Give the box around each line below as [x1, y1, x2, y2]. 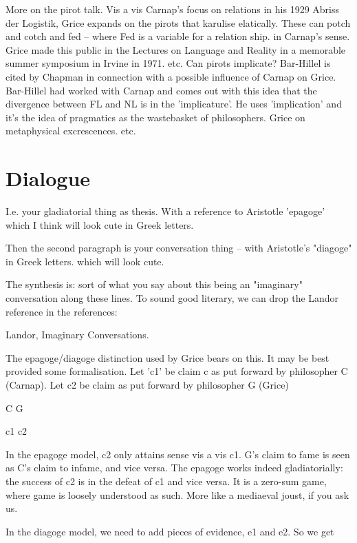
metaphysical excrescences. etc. [6, 123, 136, 138]
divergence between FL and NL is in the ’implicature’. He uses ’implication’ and [6, 96, 342, 111]
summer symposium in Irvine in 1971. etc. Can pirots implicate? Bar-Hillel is [6, 56, 331, 70]
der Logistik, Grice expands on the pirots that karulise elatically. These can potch [6, 15, 351, 30]
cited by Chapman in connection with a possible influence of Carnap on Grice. [6, 69, 336, 83]
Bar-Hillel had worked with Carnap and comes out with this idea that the [6, 83, 317, 97]
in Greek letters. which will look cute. [6, 254, 164, 268]
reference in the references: [6, 304, 118, 318]
